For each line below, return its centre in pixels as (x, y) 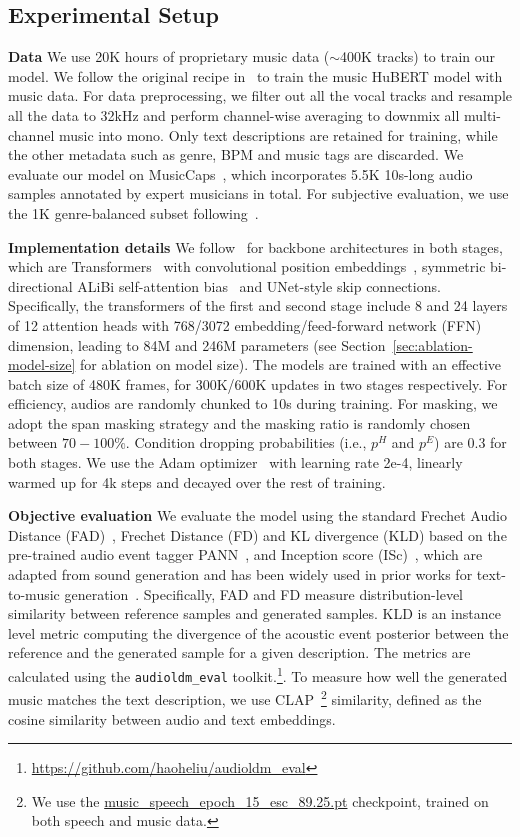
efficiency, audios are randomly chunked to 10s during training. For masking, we (253, 403)
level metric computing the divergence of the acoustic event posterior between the (258, 632)
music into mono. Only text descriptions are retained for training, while (278, 134)
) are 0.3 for (470, 442)
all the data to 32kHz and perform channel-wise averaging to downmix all (234, 114)
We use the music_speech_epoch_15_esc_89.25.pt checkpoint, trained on (260, 800)
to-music (34, 593)
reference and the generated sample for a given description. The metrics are (239, 652)
